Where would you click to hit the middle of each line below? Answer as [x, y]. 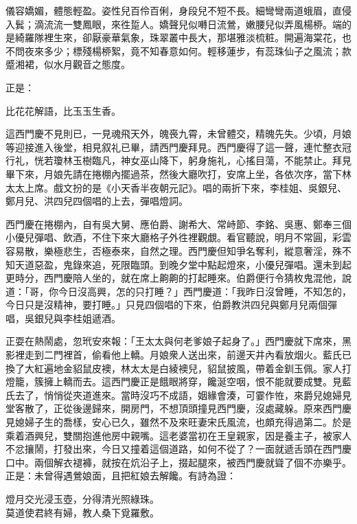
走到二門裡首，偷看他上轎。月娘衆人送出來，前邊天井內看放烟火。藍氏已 [188, 355]
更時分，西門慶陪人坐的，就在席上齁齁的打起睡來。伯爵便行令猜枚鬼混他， [174, 278]
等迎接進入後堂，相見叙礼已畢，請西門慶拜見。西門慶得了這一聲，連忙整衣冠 [178, 147]
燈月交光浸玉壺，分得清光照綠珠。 [82, 499]
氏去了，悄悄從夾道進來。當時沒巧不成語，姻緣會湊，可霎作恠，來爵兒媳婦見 [178, 395]
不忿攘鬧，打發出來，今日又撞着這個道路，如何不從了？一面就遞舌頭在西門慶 [178, 449]
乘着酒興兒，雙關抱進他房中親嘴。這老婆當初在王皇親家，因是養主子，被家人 [178, 435]
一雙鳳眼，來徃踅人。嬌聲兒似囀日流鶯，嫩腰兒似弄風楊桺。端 [202, 24]
